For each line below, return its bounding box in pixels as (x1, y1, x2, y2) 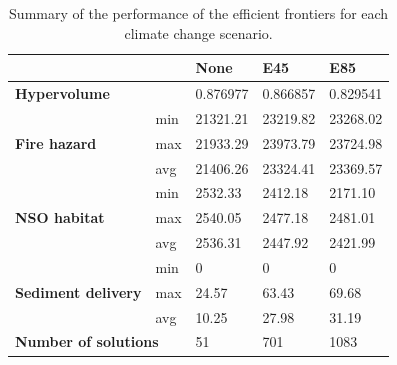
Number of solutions (15, 331, 159, 352)
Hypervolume (15, 83, 110, 104)
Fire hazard (15, 132, 97, 153)
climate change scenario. (124, 22, 273, 43)
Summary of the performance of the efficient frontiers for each (9, 3, 389, 23)
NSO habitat (15, 207, 105, 228)
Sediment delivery (15, 281, 142, 302)
